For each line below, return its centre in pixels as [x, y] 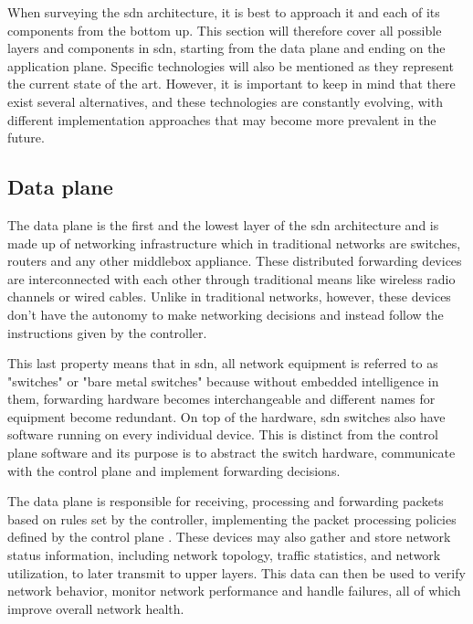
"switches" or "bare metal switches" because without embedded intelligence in [223, 381]
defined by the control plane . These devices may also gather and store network [229, 537]
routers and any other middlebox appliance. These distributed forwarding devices [235, 261]
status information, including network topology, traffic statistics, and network [224, 555]
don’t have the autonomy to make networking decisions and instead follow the [226, 314]
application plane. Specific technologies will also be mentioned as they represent [231, 65]
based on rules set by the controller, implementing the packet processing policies [232, 518]
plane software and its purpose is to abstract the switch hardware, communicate [231, 453]
